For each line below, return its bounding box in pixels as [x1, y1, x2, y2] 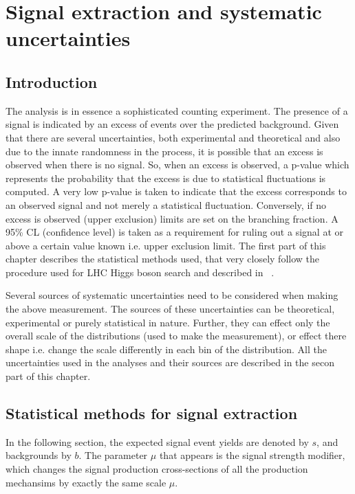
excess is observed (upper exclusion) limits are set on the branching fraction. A [6, 211, 338, 225]
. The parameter [78, 448, 148, 462]
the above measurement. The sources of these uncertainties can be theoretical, [6, 302, 335, 316]
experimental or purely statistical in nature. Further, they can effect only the [6, 315, 330, 329]
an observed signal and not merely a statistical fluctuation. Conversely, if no [6, 197, 327, 212]
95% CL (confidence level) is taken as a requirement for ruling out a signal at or [6, 225, 343, 239]
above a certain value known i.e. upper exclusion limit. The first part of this [6, 238, 326, 252]
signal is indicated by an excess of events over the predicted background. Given [6, 117, 339, 131]
